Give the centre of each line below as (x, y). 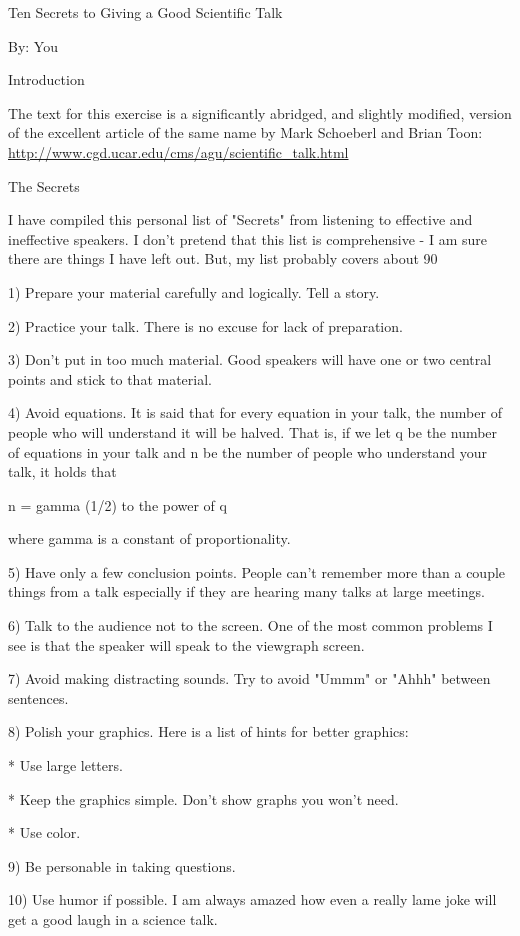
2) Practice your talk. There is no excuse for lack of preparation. (205, 325)
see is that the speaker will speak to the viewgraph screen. (186, 644)
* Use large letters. (65, 765)
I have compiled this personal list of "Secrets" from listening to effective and (240, 219)
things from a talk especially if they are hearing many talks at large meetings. (246, 591)
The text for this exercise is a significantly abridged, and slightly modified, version (260, 112)
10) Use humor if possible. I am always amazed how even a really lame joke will (252, 899)
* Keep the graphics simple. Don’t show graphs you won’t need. (203, 798)
